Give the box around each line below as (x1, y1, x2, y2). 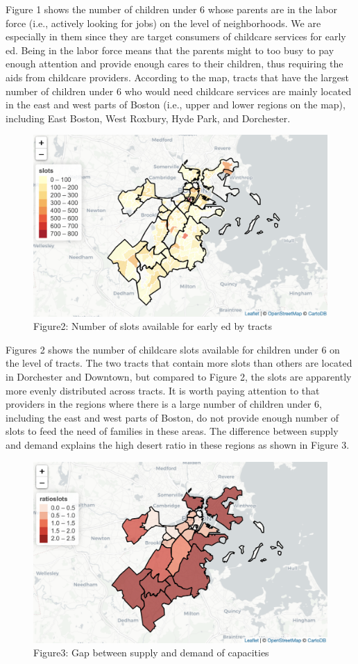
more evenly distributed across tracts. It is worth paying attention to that (6, 383, 320, 397)
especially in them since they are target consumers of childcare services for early (6, 29, 346, 44)
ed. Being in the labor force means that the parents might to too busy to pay (6, 42, 334, 57)
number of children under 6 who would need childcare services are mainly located (6, 83, 352, 98)
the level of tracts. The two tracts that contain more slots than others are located (6, 356, 352, 370)
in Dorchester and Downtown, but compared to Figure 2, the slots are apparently (6, 369, 352, 383)
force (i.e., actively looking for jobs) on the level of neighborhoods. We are (6, 15, 321, 30)
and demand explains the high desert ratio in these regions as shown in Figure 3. (6, 437, 350, 451)
